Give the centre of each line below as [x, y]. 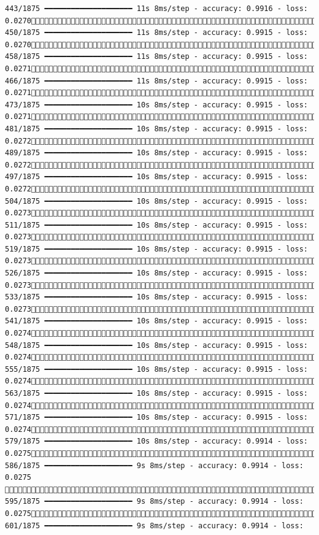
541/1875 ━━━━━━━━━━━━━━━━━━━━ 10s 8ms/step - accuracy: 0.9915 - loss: [156, 321]
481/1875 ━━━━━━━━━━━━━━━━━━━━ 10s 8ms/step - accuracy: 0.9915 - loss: [156, 129]
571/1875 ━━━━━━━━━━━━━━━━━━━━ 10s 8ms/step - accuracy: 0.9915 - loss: [156, 418]
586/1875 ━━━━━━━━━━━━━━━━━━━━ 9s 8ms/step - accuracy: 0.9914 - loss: [154, 465]
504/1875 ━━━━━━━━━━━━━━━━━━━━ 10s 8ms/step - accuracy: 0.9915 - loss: [156, 201]
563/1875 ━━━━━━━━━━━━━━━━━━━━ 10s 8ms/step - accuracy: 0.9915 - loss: [156, 393]
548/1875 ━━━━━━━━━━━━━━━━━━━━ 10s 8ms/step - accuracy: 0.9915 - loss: [156, 345]
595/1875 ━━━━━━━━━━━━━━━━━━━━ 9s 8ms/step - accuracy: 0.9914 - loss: [154, 502]
